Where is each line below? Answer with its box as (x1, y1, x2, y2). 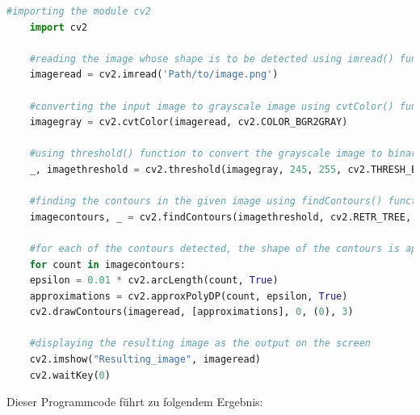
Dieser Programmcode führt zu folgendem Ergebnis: (6, 393, 263, 410)
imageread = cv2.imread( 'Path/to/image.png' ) (29, 69, 279, 81)
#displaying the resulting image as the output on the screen (29, 337, 372, 350)
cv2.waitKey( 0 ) (29, 369, 111, 381)
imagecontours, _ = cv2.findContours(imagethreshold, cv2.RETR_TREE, (29, 211, 412, 223)
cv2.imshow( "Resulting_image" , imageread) (29, 354, 261, 366)
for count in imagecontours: (29, 258, 186, 270)
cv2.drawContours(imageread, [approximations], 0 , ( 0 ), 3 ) (29, 306, 354, 318)
